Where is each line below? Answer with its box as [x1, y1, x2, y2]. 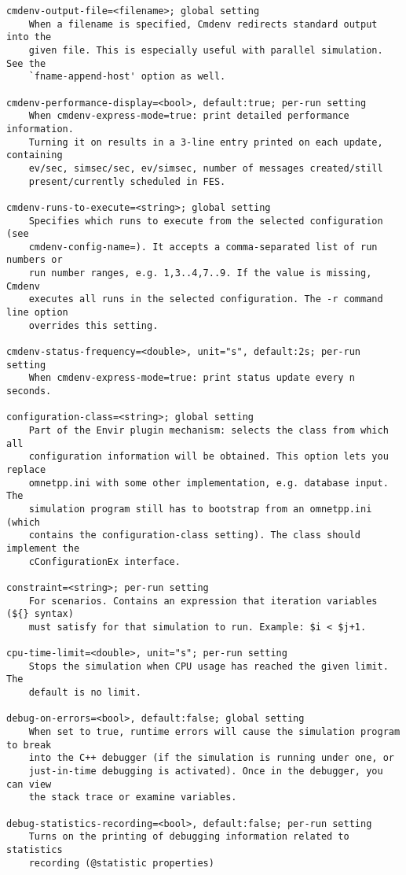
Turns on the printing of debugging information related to [28, 831, 349, 843]
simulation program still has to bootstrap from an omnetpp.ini [28, 503, 372, 515]
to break [6, 739, 52, 751]
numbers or [6, 254, 63, 266]
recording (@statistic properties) [28, 857, 214, 869]
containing [6, 150, 63, 161]
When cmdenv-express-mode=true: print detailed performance [28, 110, 349, 122]
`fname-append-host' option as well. [28, 71, 226, 83]
